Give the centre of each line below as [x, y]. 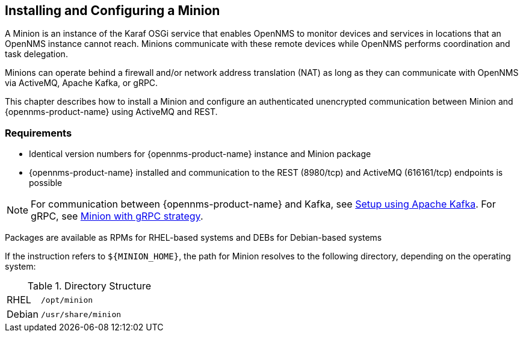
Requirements [39, 133]
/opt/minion [67, 300]
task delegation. [36, 54]
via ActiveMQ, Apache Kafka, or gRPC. [82, 83]
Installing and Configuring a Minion [113, 11]
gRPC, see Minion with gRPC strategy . [117, 216]
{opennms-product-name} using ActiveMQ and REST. [111, 112]
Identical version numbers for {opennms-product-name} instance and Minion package [200, 154]
